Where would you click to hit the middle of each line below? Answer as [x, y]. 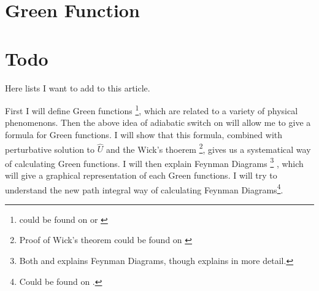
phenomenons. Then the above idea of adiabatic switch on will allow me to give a [158, 122]
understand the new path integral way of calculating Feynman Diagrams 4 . [144, 188]
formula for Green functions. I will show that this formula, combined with [144, 134]
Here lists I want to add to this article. [78, 87]
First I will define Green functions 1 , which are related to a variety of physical [152, 110]
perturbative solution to [50, 149]
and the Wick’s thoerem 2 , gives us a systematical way [208, 148]
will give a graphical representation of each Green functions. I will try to [141, 175]
